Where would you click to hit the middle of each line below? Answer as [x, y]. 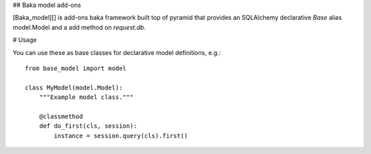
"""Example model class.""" [86, 97]
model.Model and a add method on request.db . [79, 27]
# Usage [25, 40]
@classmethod [61, 116]
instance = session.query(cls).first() [121, 135]
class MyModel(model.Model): [74, 87]
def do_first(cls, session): [88, 126]
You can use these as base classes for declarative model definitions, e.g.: [117, 52]
